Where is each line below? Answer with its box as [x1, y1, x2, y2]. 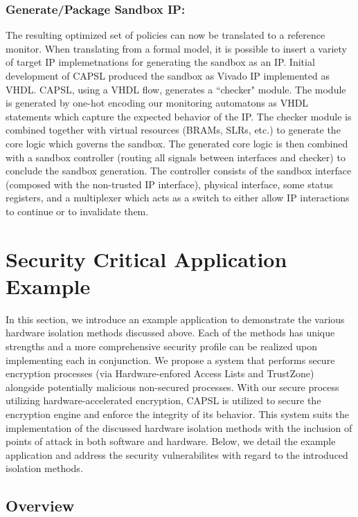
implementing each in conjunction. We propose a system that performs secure [6, 352, 335, 367]
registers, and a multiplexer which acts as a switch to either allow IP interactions [6, 190, 350, 205]
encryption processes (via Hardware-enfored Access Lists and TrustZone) [6, 366, 314, 381]
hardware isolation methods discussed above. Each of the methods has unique [6, 325, 335, 340]
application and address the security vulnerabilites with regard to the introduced [6, 447, 348, 462]
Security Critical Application [6, 244, 287, 273]
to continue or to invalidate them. [6, 203, 149, 218]
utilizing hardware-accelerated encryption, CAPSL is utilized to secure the [6, 393, 321, 408]
